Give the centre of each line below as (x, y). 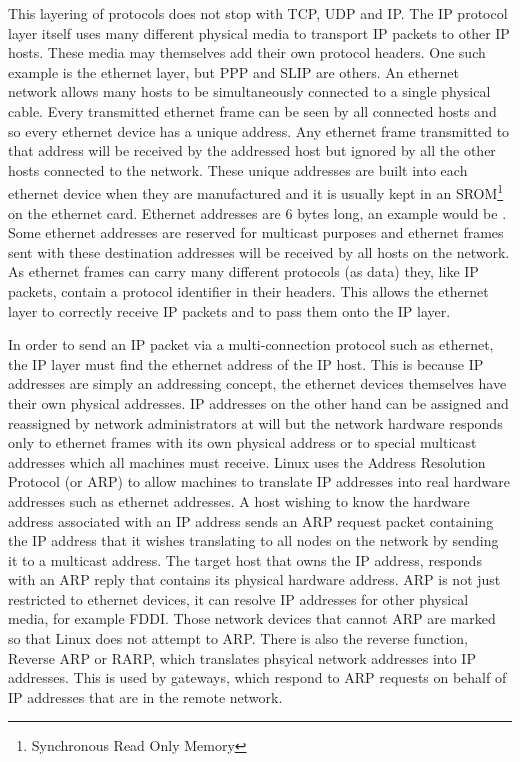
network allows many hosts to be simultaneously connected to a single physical (249, 91)
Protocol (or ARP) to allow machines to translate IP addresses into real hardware (259, 481)
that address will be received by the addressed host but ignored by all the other (252, 150)
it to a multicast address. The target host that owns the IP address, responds (245, 559)
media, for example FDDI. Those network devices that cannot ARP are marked (252, 618)
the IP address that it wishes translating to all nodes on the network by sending (253, 540)
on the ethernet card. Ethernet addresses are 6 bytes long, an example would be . (257, 212)
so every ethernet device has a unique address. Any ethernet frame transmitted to (259, 130)
